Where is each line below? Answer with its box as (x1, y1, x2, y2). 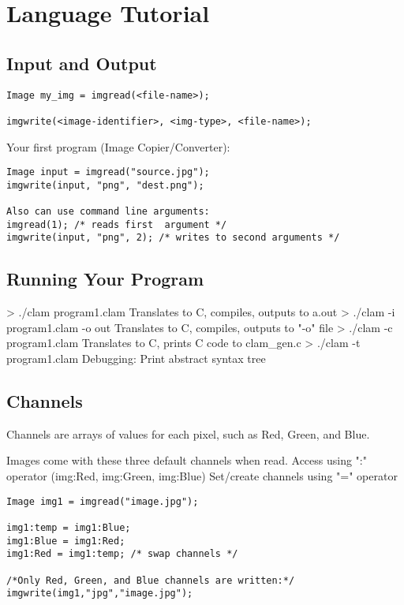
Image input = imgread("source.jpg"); (6, 166, 210, 178)
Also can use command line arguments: (6, 206, 210, 218)
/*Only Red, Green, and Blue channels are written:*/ (6, 574, 295, 586)
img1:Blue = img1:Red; (6, 535, 125, 547)
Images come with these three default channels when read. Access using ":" (6, 452, 367, 469)
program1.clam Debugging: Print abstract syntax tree (6, 350, 266, 367)
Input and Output (6, 50, 157, 75)
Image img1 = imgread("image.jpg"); (6, 495, 199, 507)
